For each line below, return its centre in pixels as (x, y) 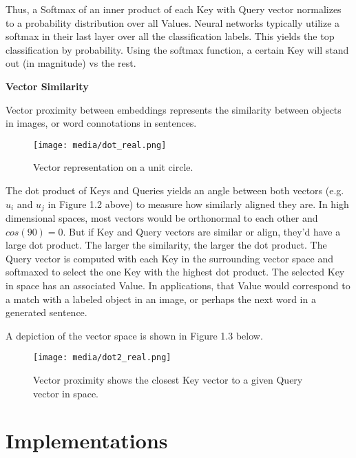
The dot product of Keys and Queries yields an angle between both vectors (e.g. (175, 190)
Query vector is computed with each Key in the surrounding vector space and (170, 258)
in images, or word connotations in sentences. (101, 123)
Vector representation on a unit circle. (113, 167)
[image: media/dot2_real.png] (102, 358)
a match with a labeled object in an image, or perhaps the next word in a (161, 299)
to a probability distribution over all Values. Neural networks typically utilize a (173, 22)
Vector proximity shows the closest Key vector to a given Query (168, 380)
